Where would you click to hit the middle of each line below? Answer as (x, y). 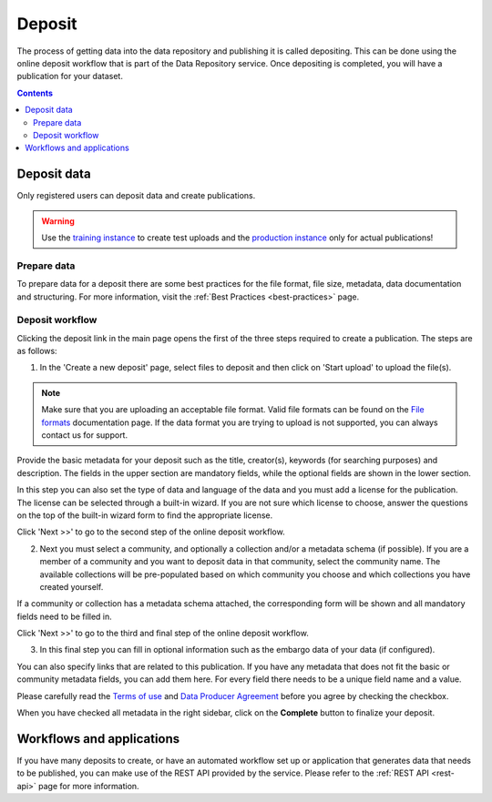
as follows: (37, 351)
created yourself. (72, 586)
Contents (35, 93)
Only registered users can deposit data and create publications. (136, 196)
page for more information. (89, 786)
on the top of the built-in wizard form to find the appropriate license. (145, 515)
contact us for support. (84, 435)
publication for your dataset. (70, 76)
